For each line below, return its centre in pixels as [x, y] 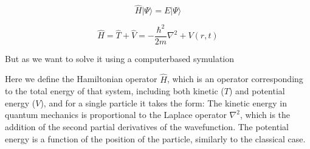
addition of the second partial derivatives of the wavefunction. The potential [147, 126]
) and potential [257, 91]
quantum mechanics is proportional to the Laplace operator [116, 115]
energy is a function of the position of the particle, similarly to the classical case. [155, 138]
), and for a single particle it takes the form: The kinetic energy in [164, 102]
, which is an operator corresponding [235, 79]
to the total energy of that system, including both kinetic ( [115, 91]
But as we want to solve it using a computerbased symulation [120, 58]
